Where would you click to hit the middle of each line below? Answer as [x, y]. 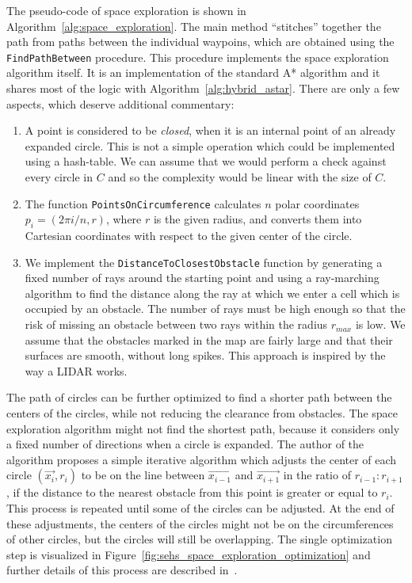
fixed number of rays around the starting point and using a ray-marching [202, 278]
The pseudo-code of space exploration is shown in [126, 10]
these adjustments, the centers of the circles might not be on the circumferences [200, 523]
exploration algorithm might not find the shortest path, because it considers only [203, 428]
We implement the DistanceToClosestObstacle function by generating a [204, 262]
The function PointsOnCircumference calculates [143, 203]
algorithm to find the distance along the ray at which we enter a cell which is [212, 293]
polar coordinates [317, 203]
